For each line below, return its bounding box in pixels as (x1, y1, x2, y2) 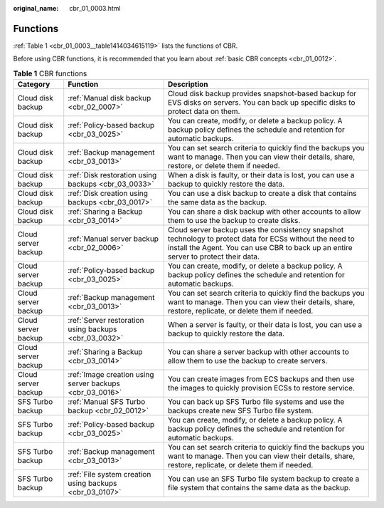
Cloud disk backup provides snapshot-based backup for (167, 89, 357, 99)
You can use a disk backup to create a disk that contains (167, 189, 357, 199)
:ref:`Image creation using (68, 370, 154, 380)
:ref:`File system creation (68, 470, 151, 480)
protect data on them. (167, 107, 240, 117)
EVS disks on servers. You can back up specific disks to (167, 98, 356, 108)
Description (167, 79, 209, 89)
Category (17, 79, 50, 89)
